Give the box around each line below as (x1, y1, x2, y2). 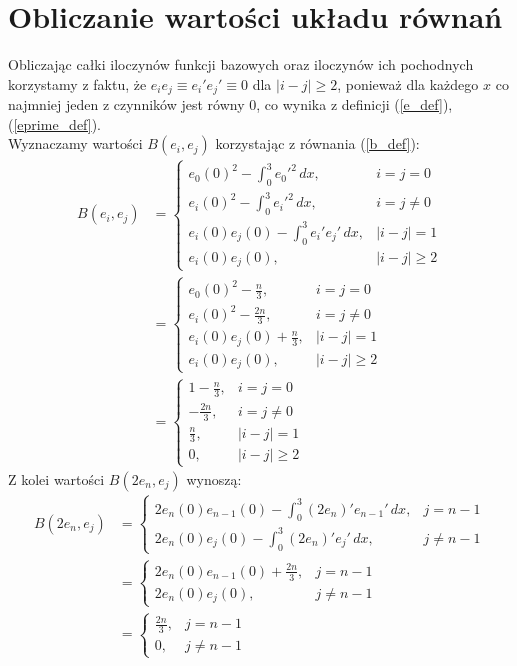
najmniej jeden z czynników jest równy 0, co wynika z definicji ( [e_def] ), (8, 94, 453, 115)
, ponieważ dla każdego (337, 73, 479, 94)
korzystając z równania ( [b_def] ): (215, 133, 420, 154)
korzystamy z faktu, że (8, 73, 147, 94)
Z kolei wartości (8, 468, 105, 489)
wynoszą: (186, 468, 242, 489)
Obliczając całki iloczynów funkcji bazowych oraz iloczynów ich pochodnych (8, 54, 474, 75)
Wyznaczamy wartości (8, 133, 143, 154)
